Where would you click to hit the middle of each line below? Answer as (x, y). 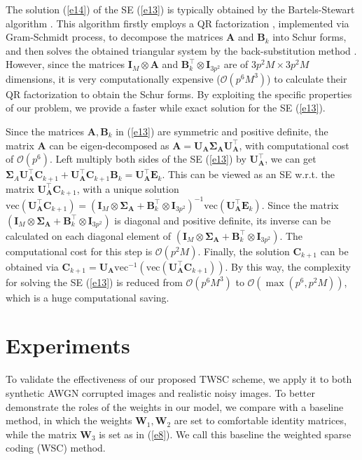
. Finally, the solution (244, 251)
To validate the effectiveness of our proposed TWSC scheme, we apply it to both (179, 379)
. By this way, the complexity (288, 266)
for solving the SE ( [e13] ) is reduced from (94, 282)
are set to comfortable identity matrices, (260, 420)
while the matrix (41, 434)
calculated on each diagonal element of (89, 235)
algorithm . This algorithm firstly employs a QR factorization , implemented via (177, 23)
